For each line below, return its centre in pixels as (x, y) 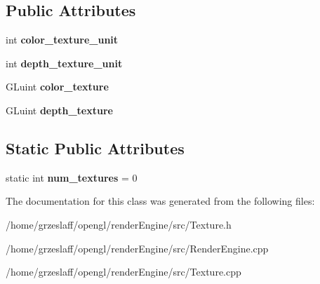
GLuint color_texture (57, 87)
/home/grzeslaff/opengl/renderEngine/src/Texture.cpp (124, 272)
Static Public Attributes (95, 148)
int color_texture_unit (62, 40)
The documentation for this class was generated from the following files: (160, 201)
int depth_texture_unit (64, 63)
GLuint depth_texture (59, 110)
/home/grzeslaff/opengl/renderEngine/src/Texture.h (119, 224)
